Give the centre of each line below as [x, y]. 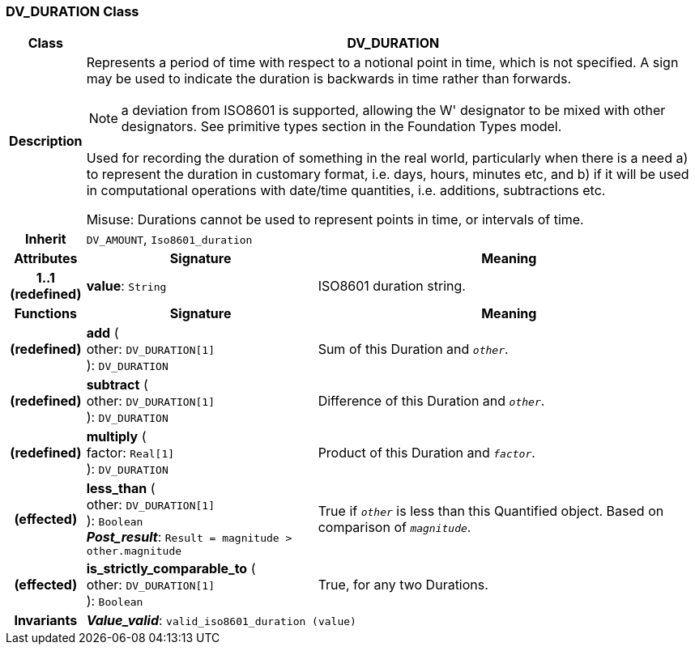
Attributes [46, 259]
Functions [45, 314]
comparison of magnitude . [394, 527]
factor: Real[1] [130, 453]
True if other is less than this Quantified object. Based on [491, 511]
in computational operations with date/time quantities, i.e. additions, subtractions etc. [346, 191]
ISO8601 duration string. [392, 286]
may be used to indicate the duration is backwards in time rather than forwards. [328, 79]
